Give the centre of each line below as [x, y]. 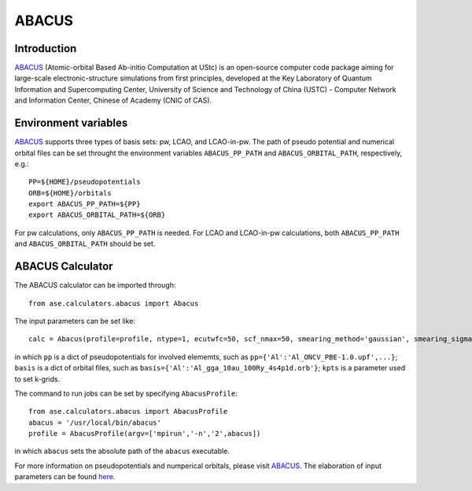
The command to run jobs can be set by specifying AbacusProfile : [126, 393]
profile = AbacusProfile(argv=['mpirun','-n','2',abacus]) [145, 434]
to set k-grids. [37, 379]
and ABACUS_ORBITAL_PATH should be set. [85, 244]
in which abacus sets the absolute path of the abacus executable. [122, 451]
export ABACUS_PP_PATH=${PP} [85, 204]
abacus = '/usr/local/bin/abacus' [95, 422]
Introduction [46, 48]
